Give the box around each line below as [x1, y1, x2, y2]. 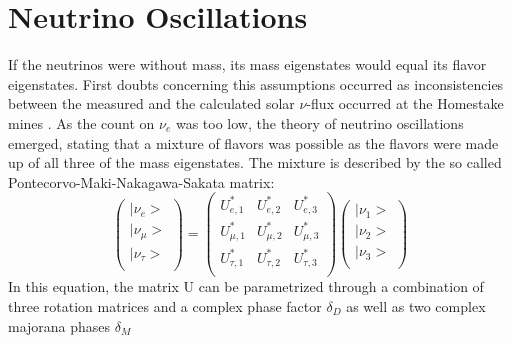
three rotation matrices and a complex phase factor [8, 295, 322, 316]
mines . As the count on [8, 112, 155, 133]
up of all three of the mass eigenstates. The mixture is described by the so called [8, 152, 502, 173]
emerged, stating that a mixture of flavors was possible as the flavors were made [8, 132, 499, 153]
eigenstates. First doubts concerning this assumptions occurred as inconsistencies [8, 73, 504, 94]
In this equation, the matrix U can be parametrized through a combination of [8, 276, 484, 297]
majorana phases [8, 315, 111, 336]
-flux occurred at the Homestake [306, 93, 504, 114]
